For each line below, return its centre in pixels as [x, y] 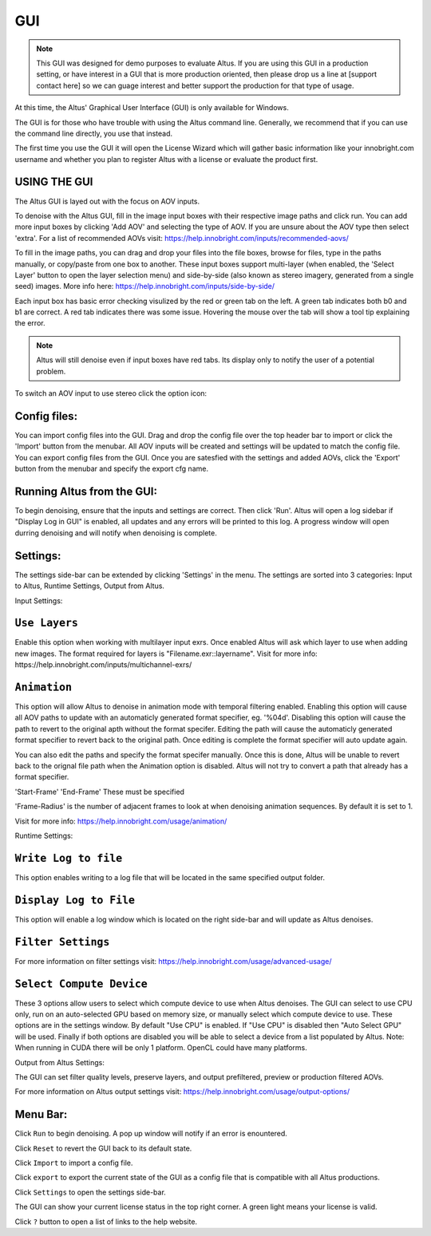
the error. [30, 323]
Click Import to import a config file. [74, 1163]
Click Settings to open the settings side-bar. [91, 1192]
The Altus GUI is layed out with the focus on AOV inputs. [107, 201]
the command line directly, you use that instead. [94, 133]
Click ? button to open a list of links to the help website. [106, 1222]
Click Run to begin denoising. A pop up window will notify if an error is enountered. [151, 1134]
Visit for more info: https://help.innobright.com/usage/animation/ [121, 821]
